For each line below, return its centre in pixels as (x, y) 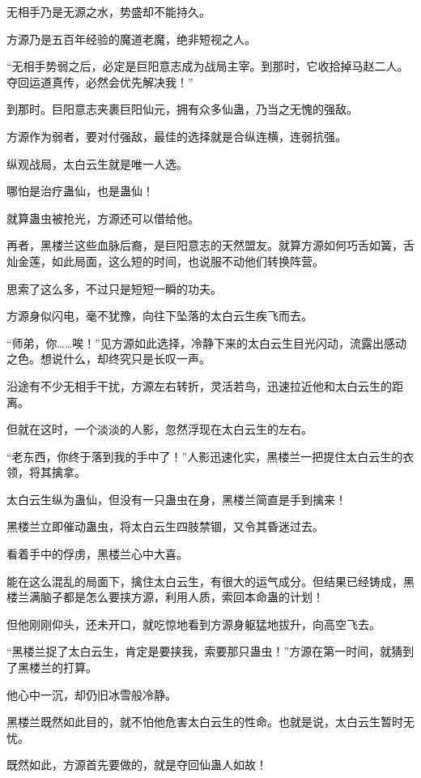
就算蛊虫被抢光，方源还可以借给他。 (103, 218)
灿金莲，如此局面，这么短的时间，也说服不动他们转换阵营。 (165, 261)
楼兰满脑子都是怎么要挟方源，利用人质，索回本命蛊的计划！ (165, 597)
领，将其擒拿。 (46, 472)
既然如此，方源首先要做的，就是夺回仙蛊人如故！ (137, 765)
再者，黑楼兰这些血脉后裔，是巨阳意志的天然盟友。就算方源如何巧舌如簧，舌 (210, 245)
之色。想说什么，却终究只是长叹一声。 (108, 359)
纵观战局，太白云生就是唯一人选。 (97, 163)
